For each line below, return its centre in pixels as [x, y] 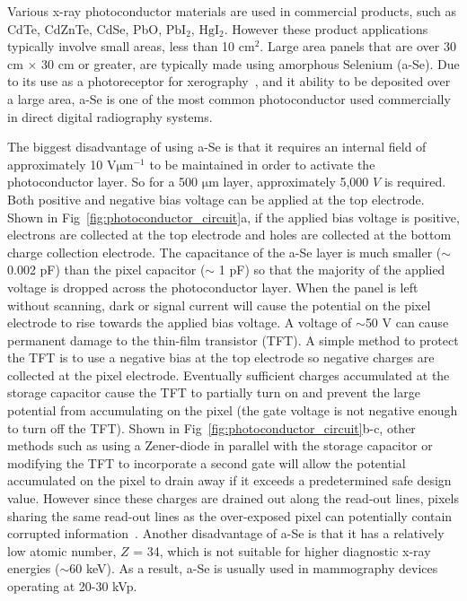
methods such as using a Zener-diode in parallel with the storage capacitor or [220, 445]
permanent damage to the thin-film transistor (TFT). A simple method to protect [233, 340]
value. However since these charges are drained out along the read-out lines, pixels [233, 498]
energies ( [34, 568]
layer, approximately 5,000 [296, 182]
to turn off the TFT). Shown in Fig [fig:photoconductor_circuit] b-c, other [211, 427]
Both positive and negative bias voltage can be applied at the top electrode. [216, 199]
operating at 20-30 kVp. [72, 586]
